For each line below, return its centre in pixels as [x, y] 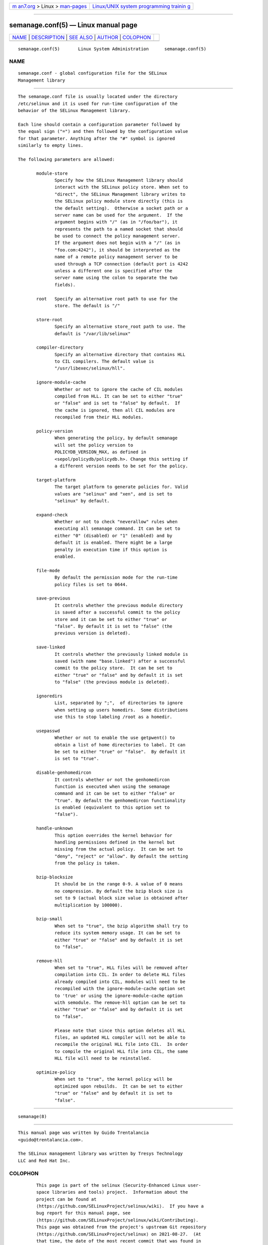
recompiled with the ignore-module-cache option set [120, 989]
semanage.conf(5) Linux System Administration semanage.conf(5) [112, 49]
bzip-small [50, 919]
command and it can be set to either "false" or [115, 794]
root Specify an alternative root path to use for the [107, 299]
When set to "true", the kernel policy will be [114, 1079]
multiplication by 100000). [89, 905]
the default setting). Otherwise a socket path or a [121, 208]
